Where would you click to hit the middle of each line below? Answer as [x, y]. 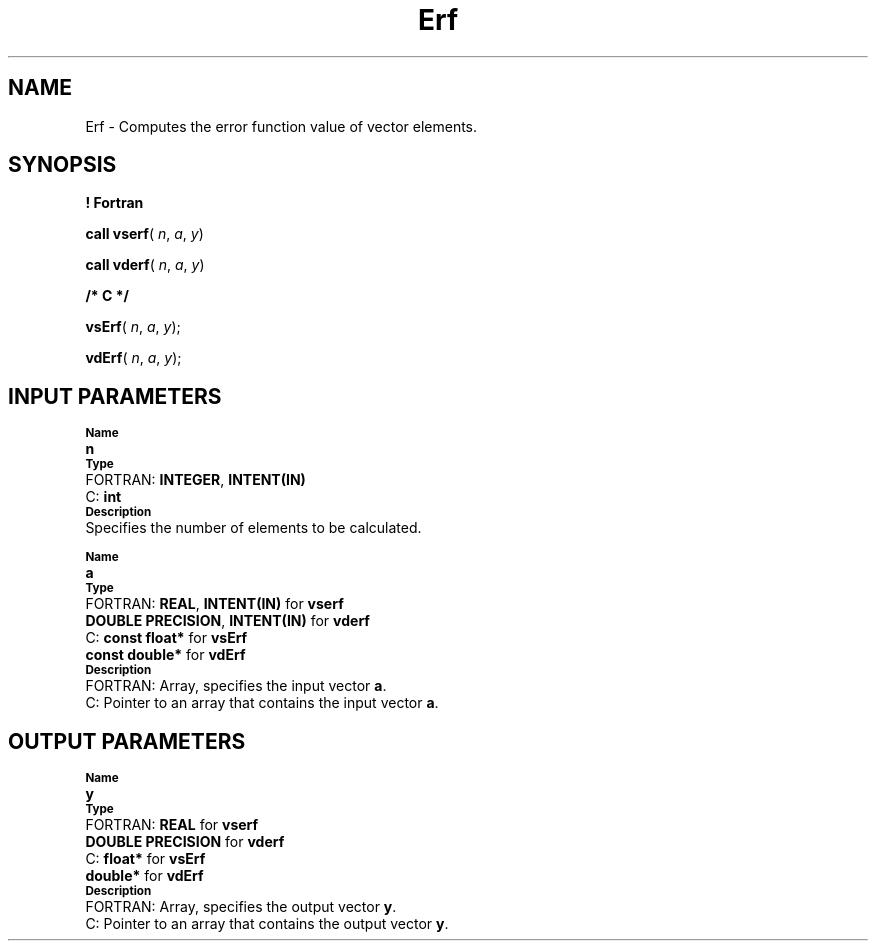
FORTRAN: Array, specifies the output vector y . [241, 907]
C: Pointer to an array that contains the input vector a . [262, 703]
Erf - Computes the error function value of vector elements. [281, 126]
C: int [103, 497]
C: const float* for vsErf [166, 638]
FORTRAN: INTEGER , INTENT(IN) [195, 480]
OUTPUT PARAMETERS [127, 741]
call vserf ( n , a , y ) [144, 234]
